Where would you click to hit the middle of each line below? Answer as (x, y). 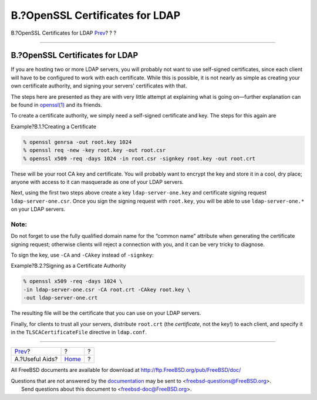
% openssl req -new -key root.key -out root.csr (95, 150)
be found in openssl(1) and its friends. (57, 105)
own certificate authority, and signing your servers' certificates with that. (99, 86)
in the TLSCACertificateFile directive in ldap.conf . (79, 332)
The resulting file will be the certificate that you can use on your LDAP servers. (106, 313)
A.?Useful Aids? (36, 359)
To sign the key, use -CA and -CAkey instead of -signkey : (82, 255)
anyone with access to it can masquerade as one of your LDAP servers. (97, 181)
